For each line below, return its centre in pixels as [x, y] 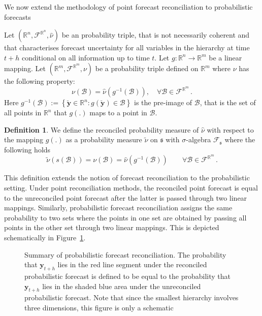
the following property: [40, 81]
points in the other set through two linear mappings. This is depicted [112, 227]
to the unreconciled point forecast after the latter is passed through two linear [126, 197]
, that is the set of [228, 102]
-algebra [199, 139]
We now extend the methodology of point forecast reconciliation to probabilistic [128, 7]
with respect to [230, 129]
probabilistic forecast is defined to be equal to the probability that [127, 276]
